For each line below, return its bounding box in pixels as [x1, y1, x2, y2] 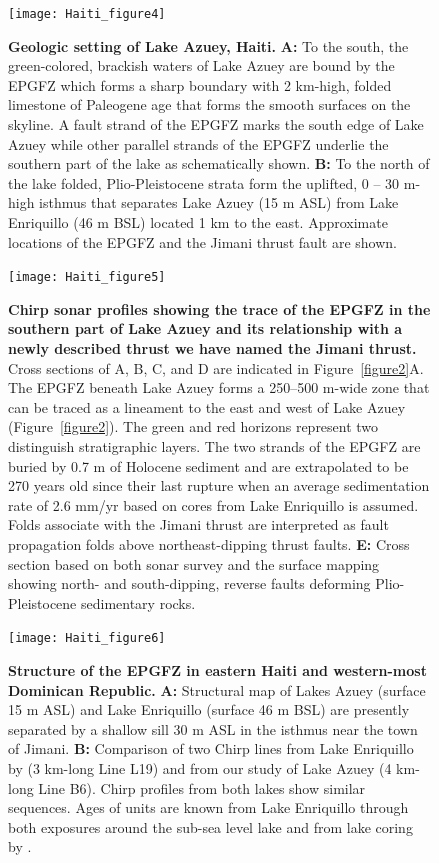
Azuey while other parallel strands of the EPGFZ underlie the [8, 133, 389, 154]
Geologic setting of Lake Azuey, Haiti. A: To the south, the [8, 35, 409, 56]
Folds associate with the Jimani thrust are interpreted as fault [8, 514, 389, 535]
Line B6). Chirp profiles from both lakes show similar [38, 777, 366, 798]
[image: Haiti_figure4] [8, 7, 166, 21]
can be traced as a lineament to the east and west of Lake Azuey [8, 396, 406, 417]
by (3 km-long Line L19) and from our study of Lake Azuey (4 [8, 757, 392, 778]
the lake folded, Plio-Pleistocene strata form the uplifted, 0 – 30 [8, 172, 400, 193]
